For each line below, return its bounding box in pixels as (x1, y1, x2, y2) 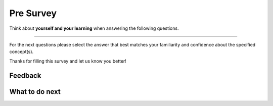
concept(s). (9, 48, 34, 55)
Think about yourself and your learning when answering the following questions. (9, 25, 179, 31)
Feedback (9, 71, 41, 80)
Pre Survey (9, 8, 57, 19)
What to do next (9, 87, 61, 96)
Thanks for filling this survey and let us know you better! (9, 58, 126, 64)
